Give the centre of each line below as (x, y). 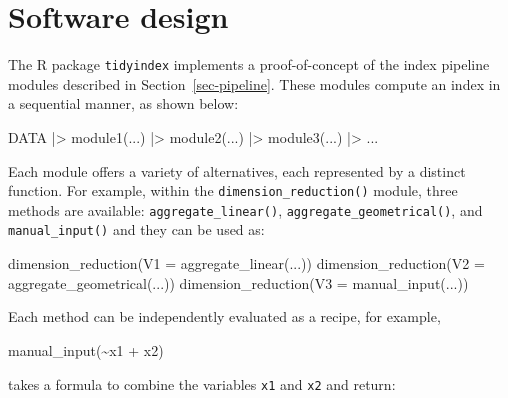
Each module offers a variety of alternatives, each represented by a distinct (237, 170)
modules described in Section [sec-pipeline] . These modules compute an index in (254, 83)
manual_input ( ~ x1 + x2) (86, 349)
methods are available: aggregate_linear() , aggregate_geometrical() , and (245, 209)
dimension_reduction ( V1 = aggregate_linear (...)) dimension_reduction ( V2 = (246, 263)
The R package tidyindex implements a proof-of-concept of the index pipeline (249, 64)
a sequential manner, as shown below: (123, 103)
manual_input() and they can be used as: (136, 229)
